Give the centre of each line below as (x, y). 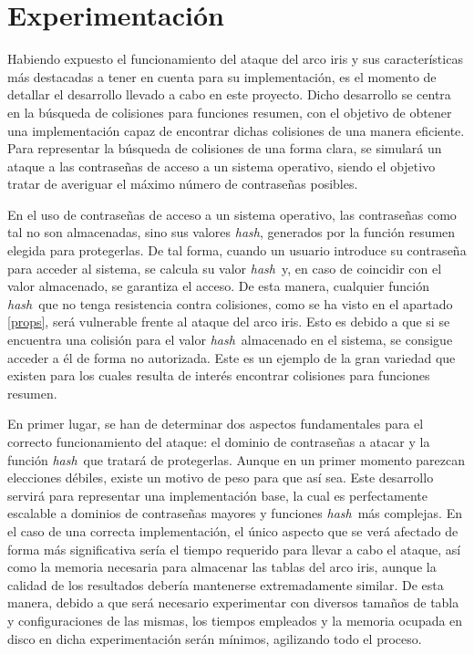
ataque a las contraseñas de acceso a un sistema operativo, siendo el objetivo (222, 166)
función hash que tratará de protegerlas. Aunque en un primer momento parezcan (237, 459)
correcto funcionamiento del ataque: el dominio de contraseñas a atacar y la (219, 441)
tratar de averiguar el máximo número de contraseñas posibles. (183, 184)
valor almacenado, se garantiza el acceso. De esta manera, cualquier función (218, 286)
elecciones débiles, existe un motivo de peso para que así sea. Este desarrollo (221, 478)
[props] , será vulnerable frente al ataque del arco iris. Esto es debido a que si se (229, 322)
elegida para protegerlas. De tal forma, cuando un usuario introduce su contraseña (237, 250)
